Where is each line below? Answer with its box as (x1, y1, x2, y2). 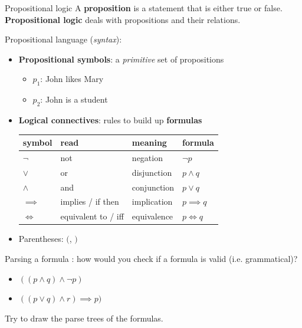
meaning (132, 136, 167, 149)
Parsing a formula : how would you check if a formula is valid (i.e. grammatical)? (5, 252, 298, 264)
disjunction (132, 166, 172, 178)
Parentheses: (18, 232, 64, 245)
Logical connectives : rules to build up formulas (18, 113, 202, 126)
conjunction (132, 181, 175, 193)
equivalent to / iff (60, 210, 124, 222)
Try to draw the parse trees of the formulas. (5, 311, 163, 324)
